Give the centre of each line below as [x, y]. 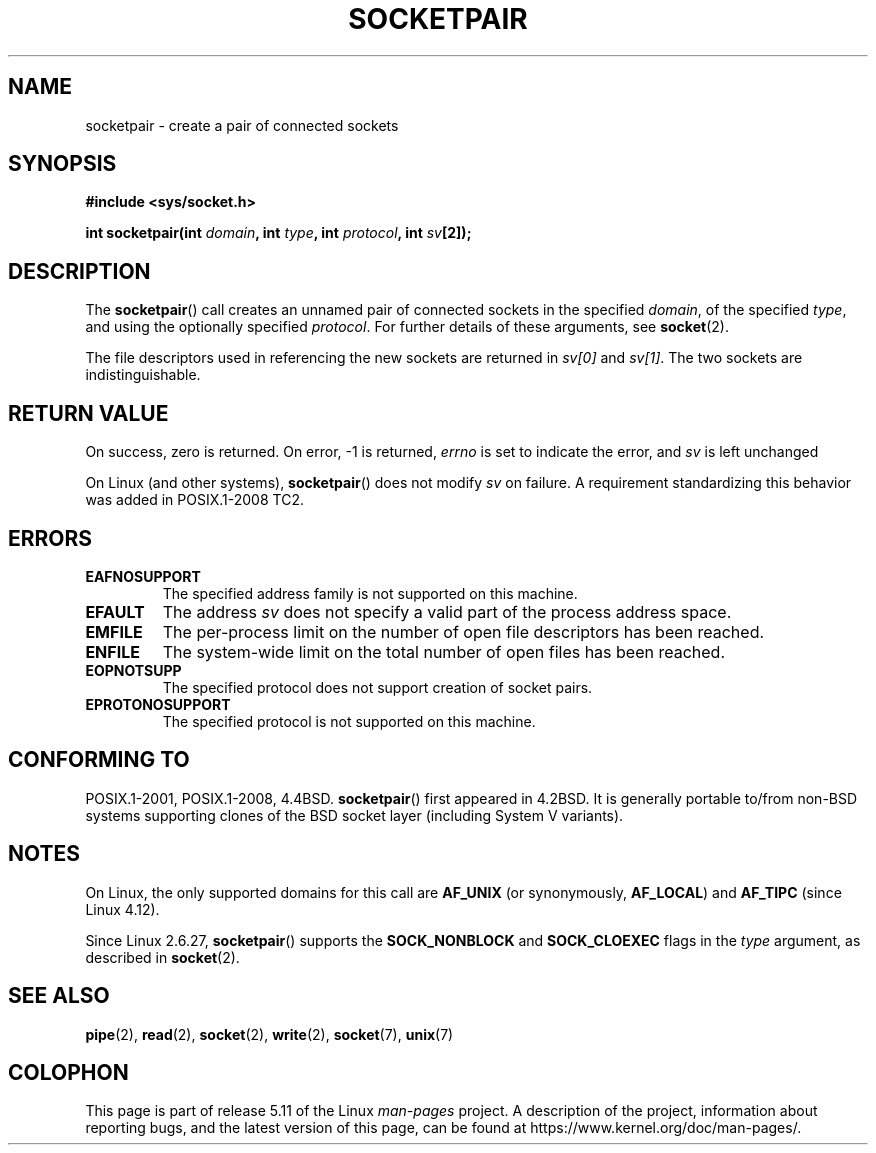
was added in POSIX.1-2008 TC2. [194, 500]
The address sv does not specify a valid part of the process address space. [447, 611]
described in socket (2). [162, 957]
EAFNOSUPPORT [143, 576]
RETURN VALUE [88, 413]
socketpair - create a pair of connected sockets [242, 125]
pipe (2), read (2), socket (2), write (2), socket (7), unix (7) [269, 1034]
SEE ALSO [59, 996]
